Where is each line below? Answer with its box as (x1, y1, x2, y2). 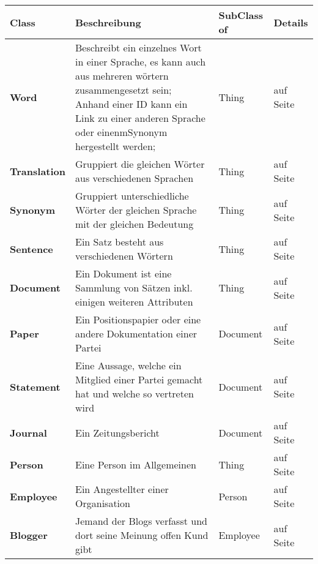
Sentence (10, 241, 53, 256)
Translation (10, 164, 66, 178)
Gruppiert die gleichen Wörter (75, 157, 205, 171)
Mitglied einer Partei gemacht (75, 372, 203, 386)
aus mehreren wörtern (75, 69, 169, 83)
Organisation (75, 496, 130, 510)
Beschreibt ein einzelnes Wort (75, 40, 202, 55)
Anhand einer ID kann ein (75, 97, 188, 111)
